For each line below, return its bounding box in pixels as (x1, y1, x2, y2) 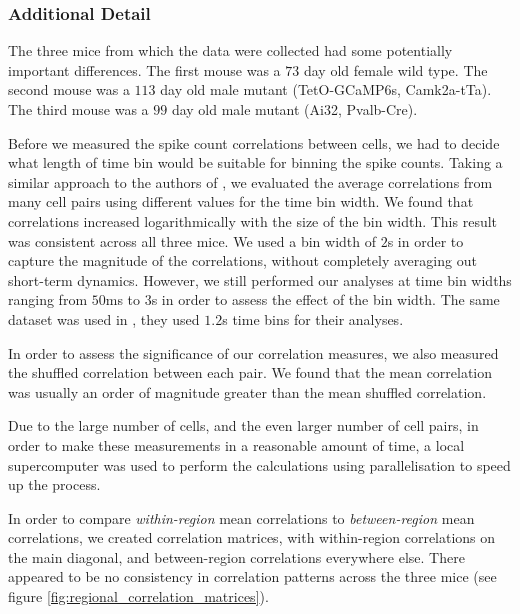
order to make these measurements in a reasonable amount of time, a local (8, 434, 465, 455)
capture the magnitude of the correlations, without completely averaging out (8, 250, 477, 271)
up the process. (8, 474, 101, 495)
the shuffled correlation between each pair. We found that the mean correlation (8, 362, 493, 383)
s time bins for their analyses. (222, 308, 404, 329)
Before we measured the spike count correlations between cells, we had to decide (8, 132, 500, 153)
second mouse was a (8, 79, 130, 100)
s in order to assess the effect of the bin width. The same (151, 289, 500, 310)
